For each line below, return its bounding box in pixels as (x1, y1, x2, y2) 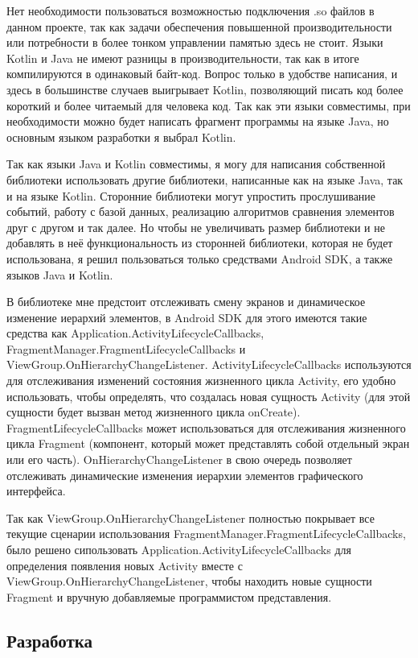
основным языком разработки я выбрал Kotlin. (6, 128, 236, 145)
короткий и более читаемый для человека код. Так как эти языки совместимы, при (6, 97, 411, 114)
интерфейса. (6, 482, 66, 499)
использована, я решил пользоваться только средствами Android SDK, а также (6, 250, 393, 267)
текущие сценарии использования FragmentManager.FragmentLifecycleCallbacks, (6, 525, 406, 542)
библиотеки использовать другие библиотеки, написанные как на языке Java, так (6, 171, 404, 188)
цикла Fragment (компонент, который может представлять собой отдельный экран (6, 435, 410, 452)
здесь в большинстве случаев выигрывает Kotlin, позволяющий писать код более (6, 81, 404, 97)
